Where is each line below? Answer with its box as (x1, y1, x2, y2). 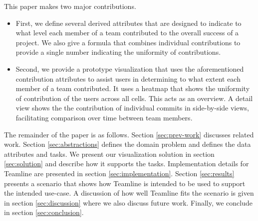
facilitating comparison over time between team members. (15, 112, 193, 122)
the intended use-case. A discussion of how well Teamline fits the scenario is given (4, 188, 254, 198)
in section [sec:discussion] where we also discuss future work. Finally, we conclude (4, 197, 253, 208)
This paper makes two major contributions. (4, 1, 136, 11)
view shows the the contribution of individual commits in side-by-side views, (15, 103, 249, 113)
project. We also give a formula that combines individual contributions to (15, 37, 241, 47)
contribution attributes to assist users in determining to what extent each (15, 73, 241, 84)
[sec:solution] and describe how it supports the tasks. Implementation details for (4, 158, 249, 169)
